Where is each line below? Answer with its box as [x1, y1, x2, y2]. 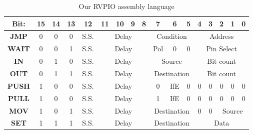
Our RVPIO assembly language [78, 1, 174, 11]
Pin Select [206, 43, 237, 54]
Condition [156, 31, 187, 41]
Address [209, 31, 234, 41]
